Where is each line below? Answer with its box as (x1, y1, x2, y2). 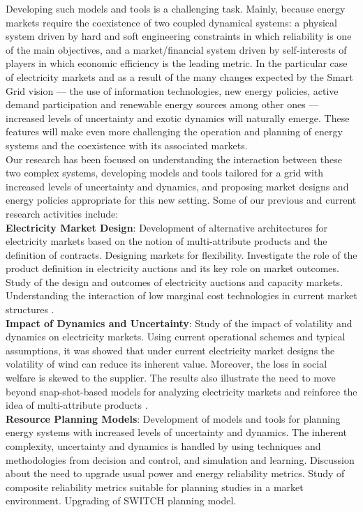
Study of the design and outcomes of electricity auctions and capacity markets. (6, 274, 343, 289)
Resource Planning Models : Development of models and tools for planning (6, 411, 341, 426)
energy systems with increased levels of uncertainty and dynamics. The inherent (6, 425, 348, 439)
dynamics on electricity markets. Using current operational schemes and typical (6, 329, 346, 344)
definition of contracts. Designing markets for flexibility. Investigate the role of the (6, 247, 357, 262)
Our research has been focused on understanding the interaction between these (6, 151, 343, 166)
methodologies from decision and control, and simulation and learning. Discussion (6, 452, 355, 467)
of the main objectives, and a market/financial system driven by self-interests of (6, 42, 347, 57)
